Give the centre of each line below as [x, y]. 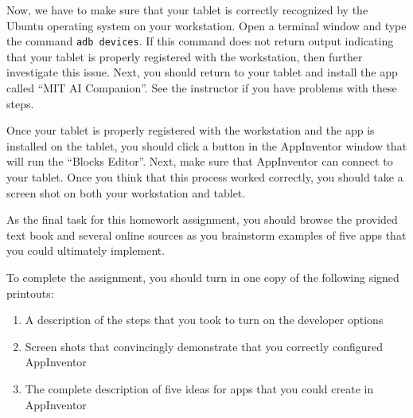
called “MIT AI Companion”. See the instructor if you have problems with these [202, 88]
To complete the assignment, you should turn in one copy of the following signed [203, 277]
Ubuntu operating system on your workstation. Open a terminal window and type [206, 25]
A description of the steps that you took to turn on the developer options [204, 320]
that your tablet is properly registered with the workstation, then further [185, 56]
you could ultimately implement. [86, 250]
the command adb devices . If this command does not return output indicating [200, 41]
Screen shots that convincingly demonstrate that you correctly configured [204, 346]
